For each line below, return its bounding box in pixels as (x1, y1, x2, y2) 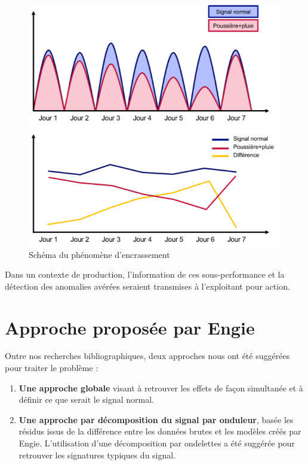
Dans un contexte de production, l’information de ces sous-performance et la (5, 268, 285, 281)
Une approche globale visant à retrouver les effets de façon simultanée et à (19, 381, 303, 394)
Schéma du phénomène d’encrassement (29, 248, 170, 260)
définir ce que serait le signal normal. (19, 393, 155, 406)
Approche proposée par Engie (5, 315, 255, 339)
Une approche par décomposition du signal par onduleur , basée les (19, 413, 294, 426)
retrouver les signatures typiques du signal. (19, 448, 176, 461)
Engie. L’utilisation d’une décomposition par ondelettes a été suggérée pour (19, 437, 295, 449)
